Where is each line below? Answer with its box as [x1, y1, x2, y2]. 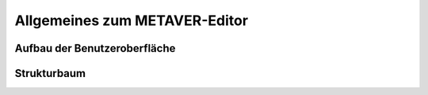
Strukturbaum [14, 67, 86, 80]
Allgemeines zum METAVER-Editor [14, 12, 249, 29]
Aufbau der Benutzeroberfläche [14, 42, 176, 55]
